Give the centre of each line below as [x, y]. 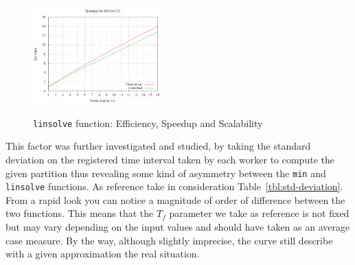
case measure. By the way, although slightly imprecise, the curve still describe [169, 240]
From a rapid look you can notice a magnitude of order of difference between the [175, 199]
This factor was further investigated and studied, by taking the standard [158, 146]
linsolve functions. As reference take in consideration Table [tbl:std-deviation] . [174, 186]
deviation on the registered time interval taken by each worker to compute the [170, 159]
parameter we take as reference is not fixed [259, 213]
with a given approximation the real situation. [103, 254]
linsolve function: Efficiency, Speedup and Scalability [148, 123]
